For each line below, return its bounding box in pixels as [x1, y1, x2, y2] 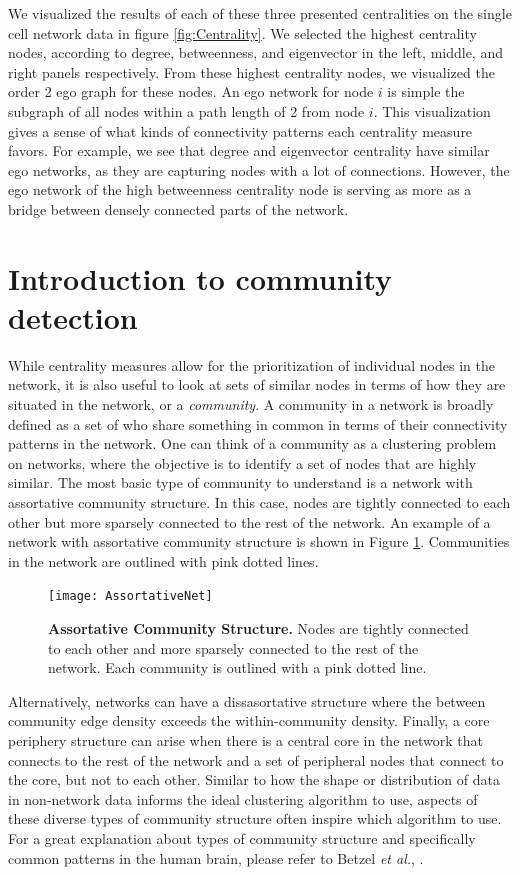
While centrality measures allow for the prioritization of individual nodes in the [8, 354, 495, 375]
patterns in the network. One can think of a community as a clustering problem [8, 433, 497, 454]
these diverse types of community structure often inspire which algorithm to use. [8, 808, 502, 829]
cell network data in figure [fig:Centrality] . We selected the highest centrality [8, 22, 477, 43]
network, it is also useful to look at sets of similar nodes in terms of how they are [8, 374, 506, 395]
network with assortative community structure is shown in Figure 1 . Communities [8, 531, 510, 552]
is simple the [387, 81, 465, 102]
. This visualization [373, 100, 491, 121]
